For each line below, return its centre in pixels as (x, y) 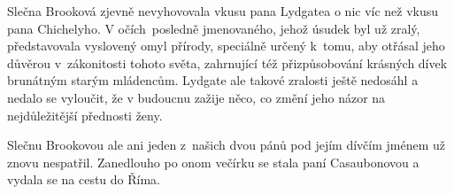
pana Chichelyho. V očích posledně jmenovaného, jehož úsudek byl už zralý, (214, 28)
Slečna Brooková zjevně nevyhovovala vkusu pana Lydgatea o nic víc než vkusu (223, 11)
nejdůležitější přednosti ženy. (85, 115)
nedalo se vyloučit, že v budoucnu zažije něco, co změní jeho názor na (196, 97)
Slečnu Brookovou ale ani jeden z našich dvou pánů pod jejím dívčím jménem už (226, 145)
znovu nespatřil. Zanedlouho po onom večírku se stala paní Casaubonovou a (213, 162)
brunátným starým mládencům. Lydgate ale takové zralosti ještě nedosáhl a (213, 80)
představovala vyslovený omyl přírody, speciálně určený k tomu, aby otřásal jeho (226, 46)
